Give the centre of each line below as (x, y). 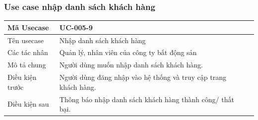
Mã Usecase (28, 27)
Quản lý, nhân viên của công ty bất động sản (128, 52)
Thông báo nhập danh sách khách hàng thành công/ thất (147, 99)
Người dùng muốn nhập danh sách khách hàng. (131, 65)
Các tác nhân (28, 52)
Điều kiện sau (28, 104)
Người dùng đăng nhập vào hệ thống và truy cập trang (143, 77)
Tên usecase (26, 40)
